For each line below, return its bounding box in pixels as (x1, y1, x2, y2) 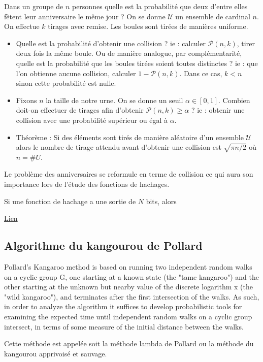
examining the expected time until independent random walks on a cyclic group (4, 311, 252, 322)
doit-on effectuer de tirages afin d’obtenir (16, 105, 144, 115)
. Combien (218, 94, 250, 105)
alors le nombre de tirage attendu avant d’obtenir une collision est (16, 142, 221, 152)
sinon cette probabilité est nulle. (16, 78, 116, 88)
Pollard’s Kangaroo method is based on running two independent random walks (4, 261, 252, 272)
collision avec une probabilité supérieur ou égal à (16, 114, 168, 125)
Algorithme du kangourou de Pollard (4, 238, 203, 253)
